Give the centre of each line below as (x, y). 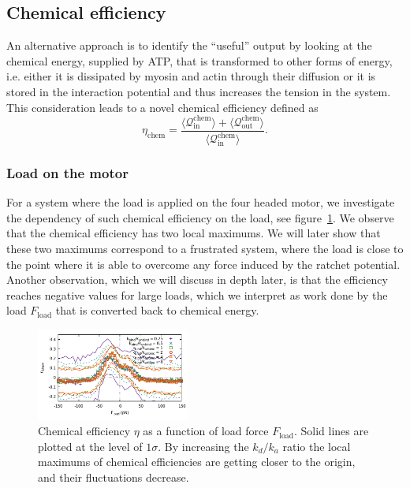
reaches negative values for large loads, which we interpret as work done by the (197, 294)
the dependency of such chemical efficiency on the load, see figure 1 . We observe (200, 217)
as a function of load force (206, 431)
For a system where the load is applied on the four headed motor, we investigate (201, 202)
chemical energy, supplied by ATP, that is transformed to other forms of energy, (199, 60)
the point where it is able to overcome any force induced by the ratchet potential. (203, 264)
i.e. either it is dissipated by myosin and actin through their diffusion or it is (191, 76)
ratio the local (317, 446)
